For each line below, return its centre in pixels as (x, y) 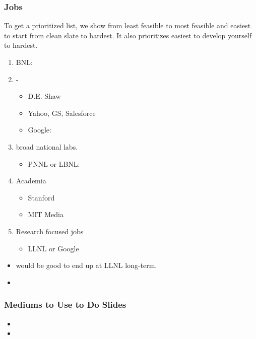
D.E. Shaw (44, 96)
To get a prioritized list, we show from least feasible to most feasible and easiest (127, 25)
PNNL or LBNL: (54, 163)
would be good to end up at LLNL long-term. (86, 265)
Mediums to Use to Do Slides (65, 304)
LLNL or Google (53, 248)
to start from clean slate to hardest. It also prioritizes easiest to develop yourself (128, 35)
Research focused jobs (50, 231)
